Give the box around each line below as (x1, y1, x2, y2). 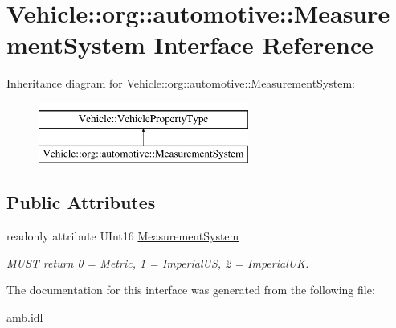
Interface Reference (153, 28, 374, 61)
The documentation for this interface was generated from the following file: (6, 281, 375, 298)
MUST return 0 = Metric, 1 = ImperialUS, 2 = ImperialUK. (6, 254, 309, 271)
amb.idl (6, 309, 43, 326)
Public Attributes (6, 190, 156, 215)
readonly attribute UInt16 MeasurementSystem (6, 228, 239, 244)
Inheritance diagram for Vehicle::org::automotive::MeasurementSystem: (6, 75, 355, 92)
